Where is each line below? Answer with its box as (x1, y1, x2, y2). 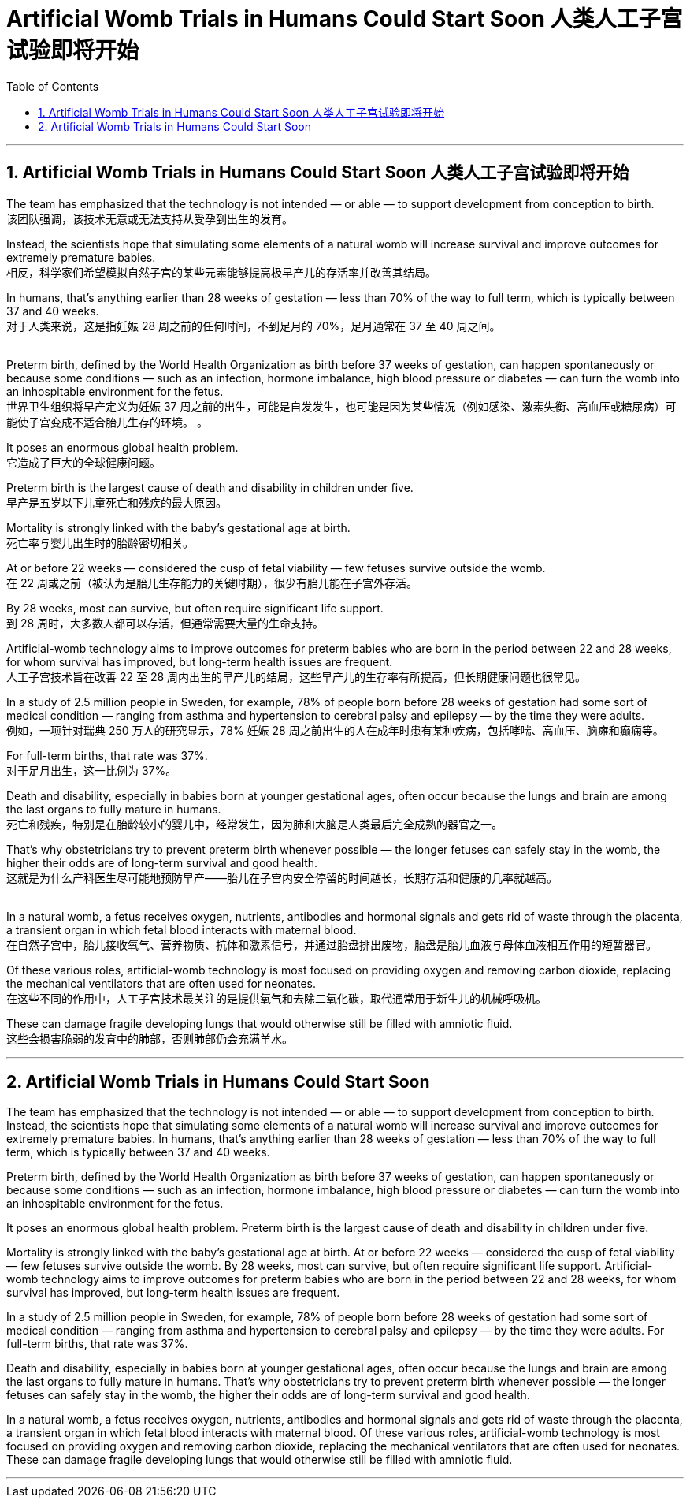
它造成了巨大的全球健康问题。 (6, 455, 161, 469)
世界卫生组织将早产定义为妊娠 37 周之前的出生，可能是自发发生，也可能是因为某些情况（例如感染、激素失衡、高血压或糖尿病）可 (6, 399, 677, 413)
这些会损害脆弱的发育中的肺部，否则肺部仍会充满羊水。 (6, 1031, 293, 1045)
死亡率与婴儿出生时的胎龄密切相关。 (6, 535, 194, 549)
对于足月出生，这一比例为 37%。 (6, 763, 177, 777)
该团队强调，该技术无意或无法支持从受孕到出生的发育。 (6, 211, 293, 225)
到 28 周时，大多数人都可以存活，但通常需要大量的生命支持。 (6, 616, 325, 630)
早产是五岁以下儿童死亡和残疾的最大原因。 (6, 495, 227, 509)
